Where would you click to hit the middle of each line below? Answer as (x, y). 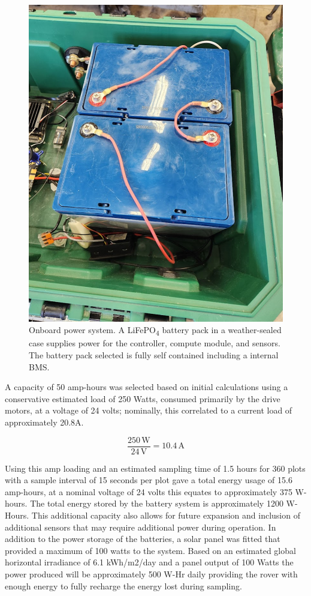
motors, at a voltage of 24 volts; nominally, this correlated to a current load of (149, 410)
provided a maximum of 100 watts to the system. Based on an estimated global (150, 550)
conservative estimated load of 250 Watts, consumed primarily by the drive (143, 398)
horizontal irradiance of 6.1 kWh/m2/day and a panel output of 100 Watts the (149, 562)
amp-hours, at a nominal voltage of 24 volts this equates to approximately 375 (149, 491)
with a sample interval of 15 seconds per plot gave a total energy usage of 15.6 (149, 480)
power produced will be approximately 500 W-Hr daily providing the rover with (151, 574)
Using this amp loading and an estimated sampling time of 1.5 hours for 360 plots (155, 468)
